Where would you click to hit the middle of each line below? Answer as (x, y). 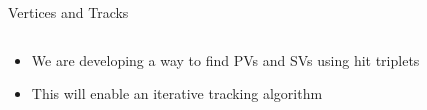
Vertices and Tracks (68, 12)
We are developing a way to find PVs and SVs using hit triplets (225, 59)
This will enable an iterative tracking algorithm (177, 93)
